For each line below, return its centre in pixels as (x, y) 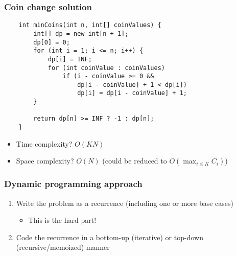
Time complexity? (44, 143)
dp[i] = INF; (70, 59)
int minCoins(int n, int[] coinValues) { (90, 25)
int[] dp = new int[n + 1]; (81, 33)
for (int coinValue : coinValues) (106, 68)
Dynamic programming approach (73, 184)
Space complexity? (45, 161)
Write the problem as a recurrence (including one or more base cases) (125, 203)
